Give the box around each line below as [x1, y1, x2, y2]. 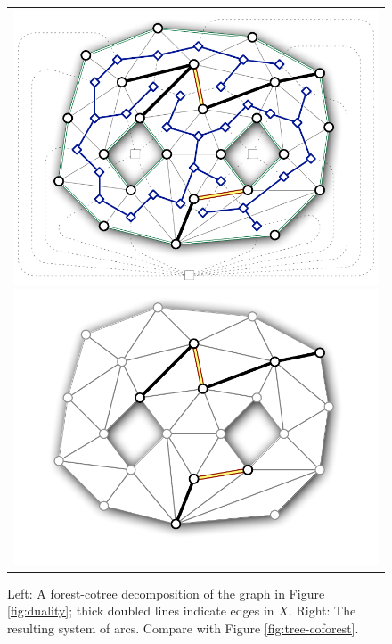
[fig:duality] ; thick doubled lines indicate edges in [7, 601, 274, 620]
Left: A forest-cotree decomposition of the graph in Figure [7, 583, 325, 602]
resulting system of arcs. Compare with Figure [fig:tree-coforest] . [7, 619, 359, 638]
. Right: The [288, 601, 356, 620]
